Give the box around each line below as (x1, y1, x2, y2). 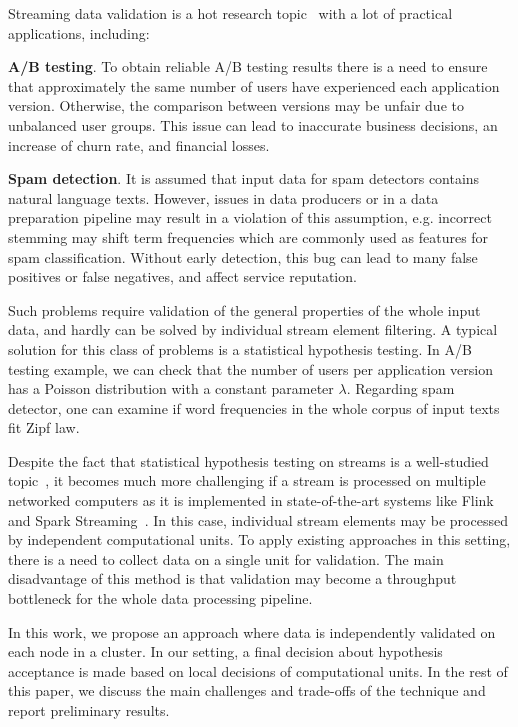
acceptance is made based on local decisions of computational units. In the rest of (8, 660, 508, 681)
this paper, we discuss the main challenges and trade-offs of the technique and (8, 680, 486, 701)
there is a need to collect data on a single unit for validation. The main (8, 548, 444, 569)
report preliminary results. (8, 700, 170, 720)
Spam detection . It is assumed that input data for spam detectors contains (8, 168, 480, 189)
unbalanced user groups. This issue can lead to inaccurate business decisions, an (8, 114, 498, 135)
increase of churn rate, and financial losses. (8, 134, 270, 155)
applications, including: (8, 22, 150, 43)
